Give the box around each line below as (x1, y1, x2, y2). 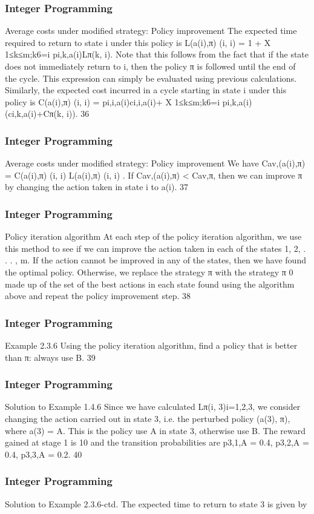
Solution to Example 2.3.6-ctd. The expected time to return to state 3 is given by (5, 497, 307, 510)
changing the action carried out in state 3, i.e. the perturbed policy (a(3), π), (5, 412, 290, 424)
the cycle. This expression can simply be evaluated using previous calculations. (5, 71, 297, 84)
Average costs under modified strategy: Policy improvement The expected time (5, 24, 297, 37)
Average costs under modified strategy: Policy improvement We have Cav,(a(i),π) (5, 157, 306, 170)
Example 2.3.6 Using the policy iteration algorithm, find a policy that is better (5, 338, 298, 351)
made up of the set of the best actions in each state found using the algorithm (5, 277, 295, 290)
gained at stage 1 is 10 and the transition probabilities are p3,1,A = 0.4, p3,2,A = (5, 436, 309, 449)
